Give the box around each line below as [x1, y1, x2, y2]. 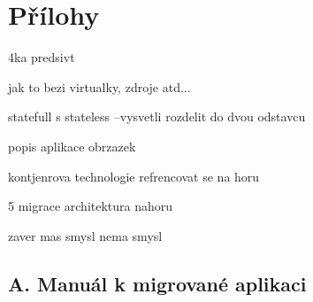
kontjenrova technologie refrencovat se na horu [8, 166, 260, 185]
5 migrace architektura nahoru [8, 197, 173, 215]
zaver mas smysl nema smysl [8, 226, 163, 244]
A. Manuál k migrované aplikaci [8, 269, 307, 297]
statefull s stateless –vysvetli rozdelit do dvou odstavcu [8, 107, 306, 126]
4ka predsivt [8, 48, 75, 66]
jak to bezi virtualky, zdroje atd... [8, 77, 191, 96]
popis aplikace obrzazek [8, 136, 136, 155]
